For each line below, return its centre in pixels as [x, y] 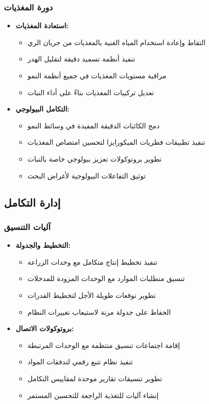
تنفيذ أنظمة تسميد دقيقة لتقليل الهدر [81, 59]
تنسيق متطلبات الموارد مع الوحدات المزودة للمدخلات [106, 278]
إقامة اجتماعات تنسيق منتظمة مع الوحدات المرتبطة [104, 345]
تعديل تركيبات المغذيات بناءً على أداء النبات [91, 92]
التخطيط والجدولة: [43, 245]
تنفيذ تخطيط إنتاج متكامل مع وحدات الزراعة [92, 261]
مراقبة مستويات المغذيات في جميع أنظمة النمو [97, 75]
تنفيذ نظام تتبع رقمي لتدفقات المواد [80, 362]
